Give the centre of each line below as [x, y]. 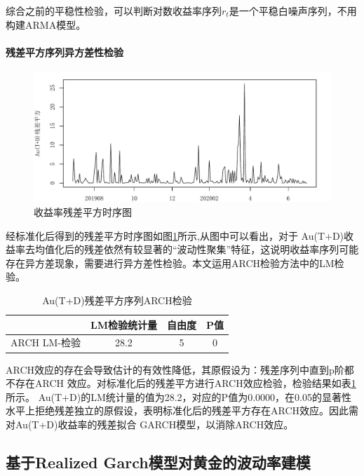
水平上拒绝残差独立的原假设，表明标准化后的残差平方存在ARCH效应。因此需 [182, 410]
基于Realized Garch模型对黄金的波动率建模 [158, 462]
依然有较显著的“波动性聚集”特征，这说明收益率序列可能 [231, 249]
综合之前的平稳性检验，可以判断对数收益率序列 [114, 11]
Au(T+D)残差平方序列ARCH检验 [117, 300]
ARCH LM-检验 [46, 342]
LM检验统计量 [123, 324]
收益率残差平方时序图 [83, 212]
